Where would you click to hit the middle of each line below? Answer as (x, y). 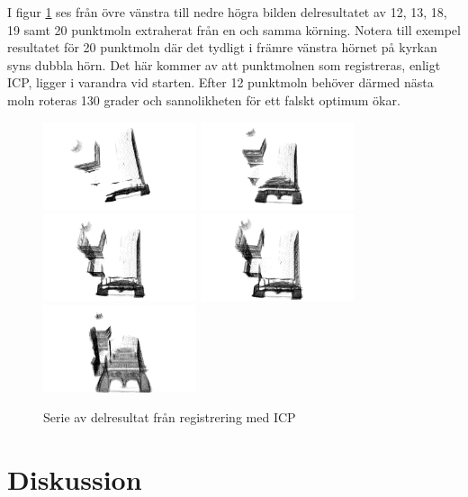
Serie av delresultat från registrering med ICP (170, 417)
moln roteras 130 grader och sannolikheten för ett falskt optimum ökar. (204, 99)
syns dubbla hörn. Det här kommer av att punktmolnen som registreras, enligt (224, 64)
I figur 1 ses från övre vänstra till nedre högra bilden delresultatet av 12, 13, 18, (227, 12)
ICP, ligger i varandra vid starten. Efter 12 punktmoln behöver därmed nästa (220, 82)
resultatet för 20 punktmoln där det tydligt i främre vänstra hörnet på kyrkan (222, 47)
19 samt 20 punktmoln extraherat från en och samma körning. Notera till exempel (234, 29)
